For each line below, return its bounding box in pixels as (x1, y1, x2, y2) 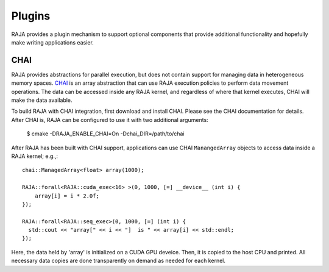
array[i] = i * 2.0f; (34, 192, 100, 199)
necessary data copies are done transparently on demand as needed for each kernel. (11, 257, 225, 265)
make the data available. (11, 96, 73, 104)
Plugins (11, 9, 51, 23)
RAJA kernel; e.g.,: (11, 152, 58, 160)
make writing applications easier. (11, 38, 94, 46)
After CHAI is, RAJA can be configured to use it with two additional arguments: (11, 116, 208, 123)
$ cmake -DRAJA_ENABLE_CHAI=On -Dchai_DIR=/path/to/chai (26, 130, 185, 137)
